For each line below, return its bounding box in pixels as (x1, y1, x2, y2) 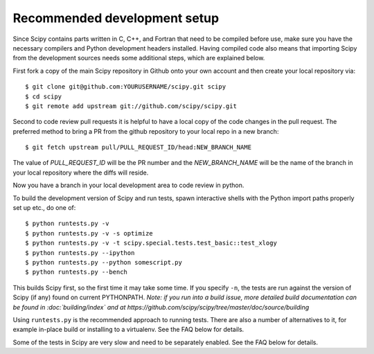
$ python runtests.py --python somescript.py (25, 258, 183, 266)
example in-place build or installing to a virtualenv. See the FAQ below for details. (12, 326, 244, 334)
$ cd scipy (25, 92, 62, 100)
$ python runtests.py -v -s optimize (25, 229, 154, 237)
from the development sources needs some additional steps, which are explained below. (12, 54, 265, 62)
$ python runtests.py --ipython (25, 249, 135, 256)
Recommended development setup (12, 10, 220, 26)
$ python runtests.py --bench (25, 268, 128, 276)
